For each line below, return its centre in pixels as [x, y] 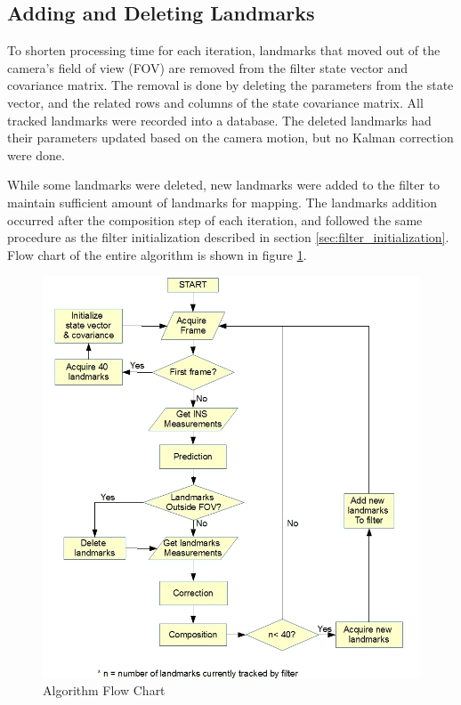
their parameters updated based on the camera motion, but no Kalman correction [230, 138]
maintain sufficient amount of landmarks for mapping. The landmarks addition [222, 202]
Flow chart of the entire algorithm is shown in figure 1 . [157, 254]
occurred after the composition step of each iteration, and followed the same [215, 219]
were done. [36, 154]
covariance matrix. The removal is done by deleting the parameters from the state [230, 85]
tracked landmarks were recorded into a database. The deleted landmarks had [219, 120]
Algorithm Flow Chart [104, 690]
